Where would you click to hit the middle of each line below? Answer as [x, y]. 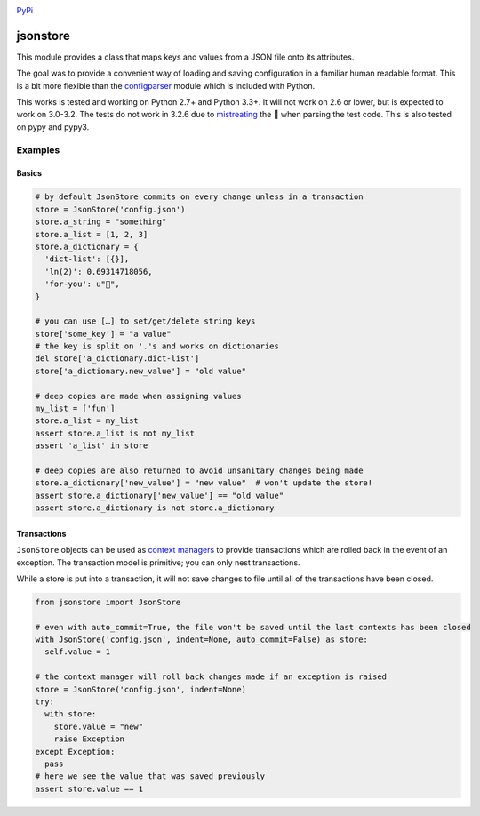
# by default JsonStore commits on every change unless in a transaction [199, 197]
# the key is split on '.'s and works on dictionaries [157, 346]
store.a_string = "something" [101, 222]
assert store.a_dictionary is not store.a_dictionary [155, 508]
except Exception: [75, 752]
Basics [29, 173]
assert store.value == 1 [89, 788]
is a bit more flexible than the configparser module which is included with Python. [166, 85]
